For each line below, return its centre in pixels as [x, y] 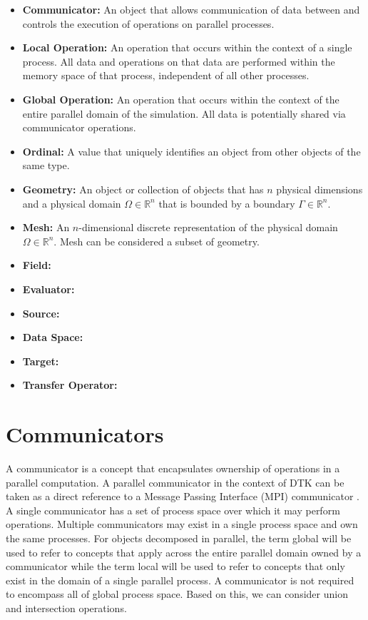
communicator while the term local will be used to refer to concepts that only [175, 566]
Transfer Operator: [70, 385]
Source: [41, 313]
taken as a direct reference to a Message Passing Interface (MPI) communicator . [183, 496]
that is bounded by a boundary [227, 203]
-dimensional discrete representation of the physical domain [208, 227]
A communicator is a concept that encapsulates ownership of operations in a [173, 468]
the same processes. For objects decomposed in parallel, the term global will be [179, 538]
